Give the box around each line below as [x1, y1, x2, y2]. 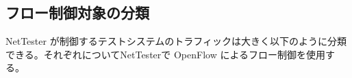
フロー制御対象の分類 [5, 2, 149, 23]
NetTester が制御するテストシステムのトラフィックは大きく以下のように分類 [5, 34, 347, 48]
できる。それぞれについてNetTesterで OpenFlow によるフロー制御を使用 [5, 47, 326, 61]
